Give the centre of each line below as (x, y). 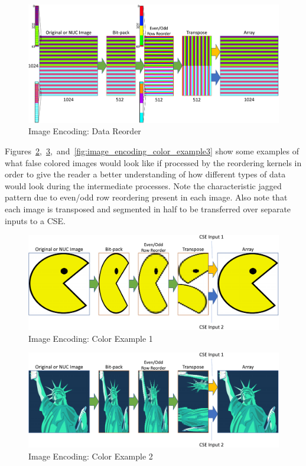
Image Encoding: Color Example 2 (91, 456)
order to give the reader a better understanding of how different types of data (145, 174)
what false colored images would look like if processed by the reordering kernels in (153, 162)
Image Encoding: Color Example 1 (91, 338)
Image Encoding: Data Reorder (85, 131)
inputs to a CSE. (35, 220)
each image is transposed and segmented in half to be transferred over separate (148, 208)
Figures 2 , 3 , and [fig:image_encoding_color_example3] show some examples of (152, 151)
